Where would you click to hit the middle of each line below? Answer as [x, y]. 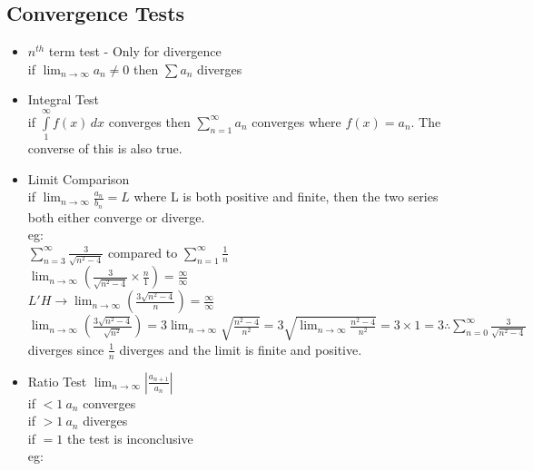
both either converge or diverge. [116, 216]
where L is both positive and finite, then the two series [286, 196]
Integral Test [64, 99]
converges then [149, 121]
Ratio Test [57, 381]
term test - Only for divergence [135, 51]
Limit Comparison [79, 178]
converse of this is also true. [105, 148]
